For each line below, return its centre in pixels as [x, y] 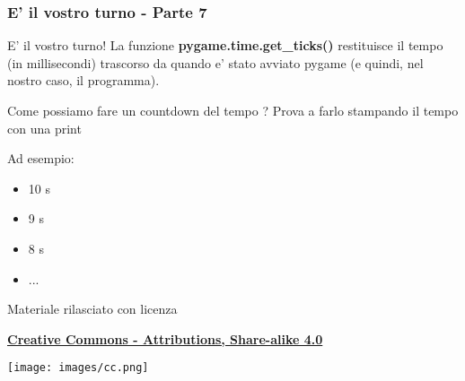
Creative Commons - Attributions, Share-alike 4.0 [165, 338]
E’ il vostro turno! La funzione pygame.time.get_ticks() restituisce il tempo [225, 45]
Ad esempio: [41, 158]
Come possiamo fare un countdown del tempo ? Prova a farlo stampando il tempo [233, 110]
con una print [44, 128]
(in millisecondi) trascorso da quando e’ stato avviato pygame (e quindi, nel [215, 62]
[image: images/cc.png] [78, 368]
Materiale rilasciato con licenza [92, 309]
